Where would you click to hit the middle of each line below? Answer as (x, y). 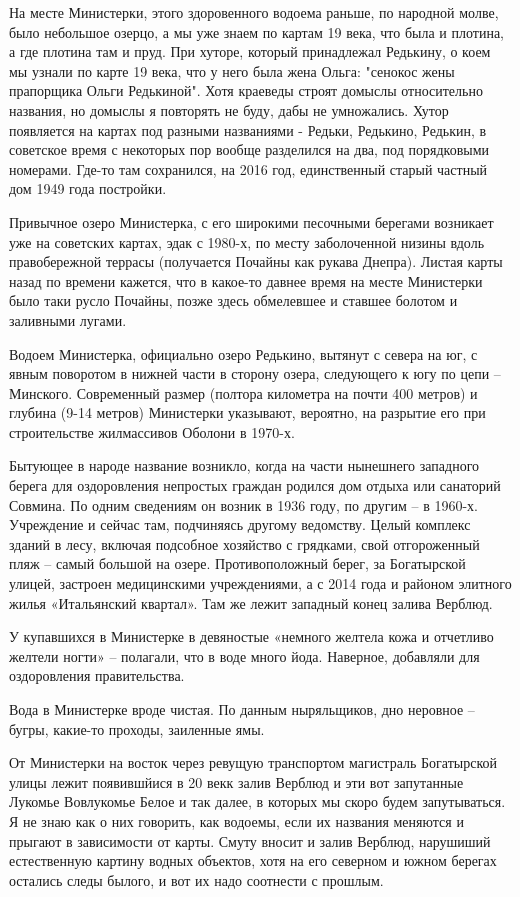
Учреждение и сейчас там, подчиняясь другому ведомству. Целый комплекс (240, 524)
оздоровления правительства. (97, 675)
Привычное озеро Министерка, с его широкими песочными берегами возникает (251, 221)
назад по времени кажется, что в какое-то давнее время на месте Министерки (246, 280)
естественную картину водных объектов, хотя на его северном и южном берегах (253, 860)
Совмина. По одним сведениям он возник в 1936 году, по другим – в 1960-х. (243, 504)
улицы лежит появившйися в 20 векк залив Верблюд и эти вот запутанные (236, 781)
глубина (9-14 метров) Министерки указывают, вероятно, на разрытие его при (247, 412)
